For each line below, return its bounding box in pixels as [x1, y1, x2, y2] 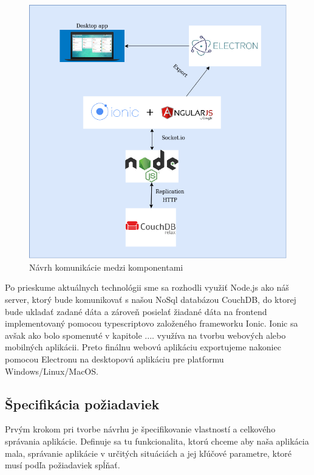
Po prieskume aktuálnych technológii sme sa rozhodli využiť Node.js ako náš [5, 281, 289, 294]
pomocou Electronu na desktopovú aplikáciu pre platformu [5, 352, 224, 365]
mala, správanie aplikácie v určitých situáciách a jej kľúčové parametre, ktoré [5, 446, 292, 459]
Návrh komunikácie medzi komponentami [29, 260, 183, 273]
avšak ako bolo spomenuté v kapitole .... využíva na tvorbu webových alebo [5, 328, 286, 341]
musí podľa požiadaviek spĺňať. [5, 459, 120, 471]
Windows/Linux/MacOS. [5, 364, 98, 377]
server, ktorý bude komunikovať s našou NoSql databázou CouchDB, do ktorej [5, 293, 296, 305]
